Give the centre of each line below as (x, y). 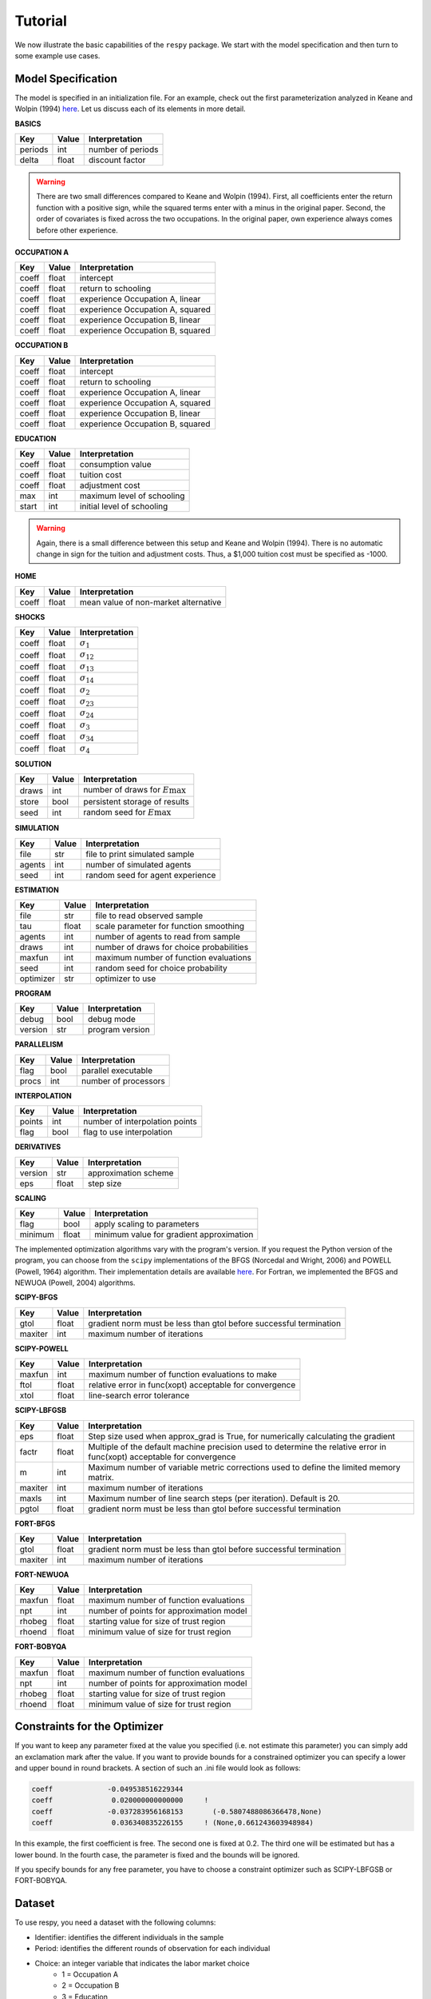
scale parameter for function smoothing (170, 926)
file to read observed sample (149, 916)
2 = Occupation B (91, 1985)
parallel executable (117, 1070)
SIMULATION (37, 828)
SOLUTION (33, 764)
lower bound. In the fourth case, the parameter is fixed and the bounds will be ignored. (157, 1854)
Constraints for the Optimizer (89, 1727)
